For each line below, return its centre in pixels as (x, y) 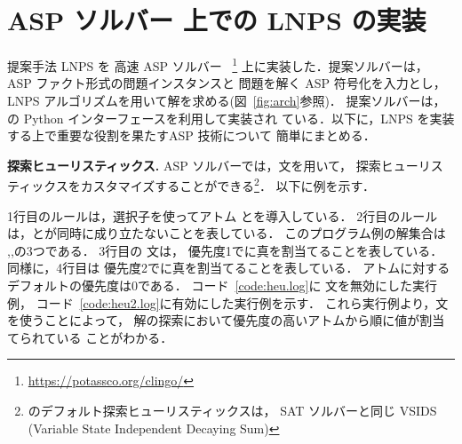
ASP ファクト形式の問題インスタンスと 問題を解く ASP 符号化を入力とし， (227, 83)
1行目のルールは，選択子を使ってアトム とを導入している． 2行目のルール (223, 215)
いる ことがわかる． (115, 337)
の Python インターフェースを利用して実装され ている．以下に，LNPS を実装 (231, 118)
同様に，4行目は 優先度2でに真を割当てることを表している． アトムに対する (229, 268)
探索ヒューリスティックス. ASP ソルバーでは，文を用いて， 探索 (194, 165)
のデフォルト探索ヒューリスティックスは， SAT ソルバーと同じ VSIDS (232, 410)
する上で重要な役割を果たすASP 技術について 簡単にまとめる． (191, 135)
